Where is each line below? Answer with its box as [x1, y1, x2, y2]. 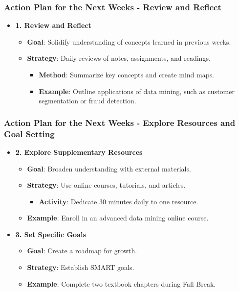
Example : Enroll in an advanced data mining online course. [27, 213, 209, 223]
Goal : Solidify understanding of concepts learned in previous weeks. [27, 36, 231, 47]
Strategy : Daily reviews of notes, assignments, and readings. [27, 53, 211, 63]
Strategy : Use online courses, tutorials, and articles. [27, 180, 186, 190]
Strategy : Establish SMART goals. [27, 262, 134, 272]
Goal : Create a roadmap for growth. [27, 245, 137, 256]
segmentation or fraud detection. [39, 96, 136, 106]
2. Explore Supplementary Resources [15, 146, 143, 157]
